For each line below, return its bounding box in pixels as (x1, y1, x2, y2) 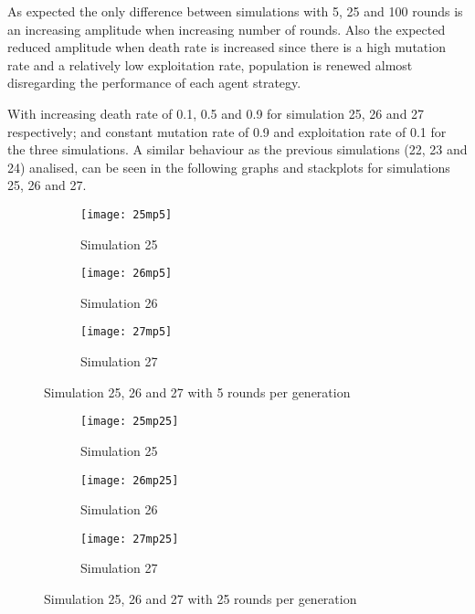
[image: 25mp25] (80, 415, 179, 429)
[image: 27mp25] (80, 532, 179, 545)
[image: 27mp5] (80, 325, 173, 339)
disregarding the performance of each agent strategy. (7, 73, 301, 92)
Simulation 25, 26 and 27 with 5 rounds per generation (44, 382, 351, 401)
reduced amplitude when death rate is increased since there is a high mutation (7, 37, 446, 57)
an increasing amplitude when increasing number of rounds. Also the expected (7, 19, 446, 38)
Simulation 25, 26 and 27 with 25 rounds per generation (44, 589, 357, 609)
